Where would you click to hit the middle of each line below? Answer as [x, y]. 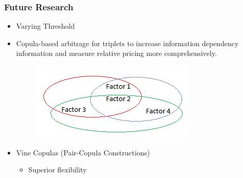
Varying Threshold [45, 26]
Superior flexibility [58, 170]
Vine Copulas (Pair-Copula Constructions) [83, 152]
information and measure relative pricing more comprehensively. [116, 53]
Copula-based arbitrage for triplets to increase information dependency [127, 43]
